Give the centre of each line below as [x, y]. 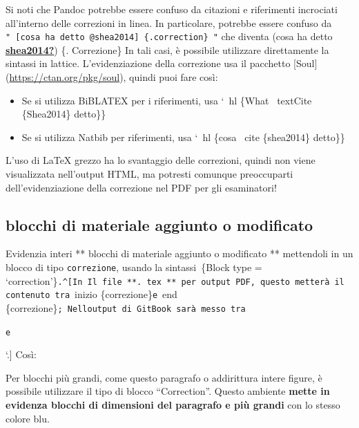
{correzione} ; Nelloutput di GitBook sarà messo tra [126, 307]
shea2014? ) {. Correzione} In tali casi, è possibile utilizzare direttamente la [167, 49]
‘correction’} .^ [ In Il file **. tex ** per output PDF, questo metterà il [175, 280]
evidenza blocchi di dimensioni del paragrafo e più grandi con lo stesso [173, 405]
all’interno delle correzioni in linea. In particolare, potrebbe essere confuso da [169, 22]
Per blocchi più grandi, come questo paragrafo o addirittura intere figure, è [164, 377]
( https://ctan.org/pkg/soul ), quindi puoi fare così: [112, 77]
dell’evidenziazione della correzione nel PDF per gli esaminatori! [141, 187]
